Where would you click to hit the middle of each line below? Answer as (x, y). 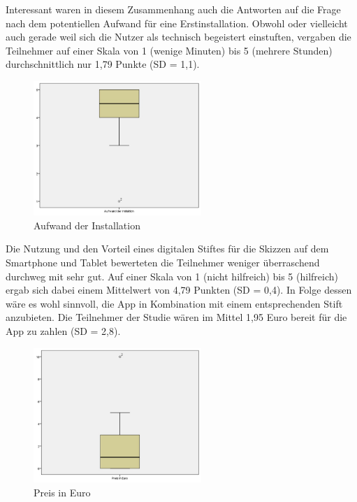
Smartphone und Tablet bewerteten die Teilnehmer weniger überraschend (163, 263)
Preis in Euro (62, 492)
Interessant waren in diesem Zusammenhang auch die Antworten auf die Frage (173, 9)
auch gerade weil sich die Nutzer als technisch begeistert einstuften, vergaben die (178, 37)
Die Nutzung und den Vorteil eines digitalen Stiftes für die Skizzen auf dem (167, 249)
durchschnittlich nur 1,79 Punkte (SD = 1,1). (103, 64)
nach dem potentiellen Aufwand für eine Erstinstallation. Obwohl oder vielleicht (177, 23)
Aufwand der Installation (87, 225)
